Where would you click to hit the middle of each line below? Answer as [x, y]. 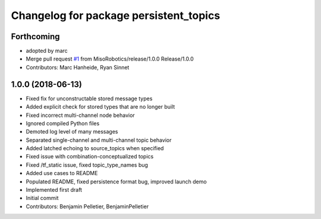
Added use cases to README [62, 173]
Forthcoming [35, 36]
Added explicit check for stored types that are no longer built [100, 107]
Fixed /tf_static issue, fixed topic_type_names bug [87, 165]
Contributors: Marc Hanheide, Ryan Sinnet [78, 67]
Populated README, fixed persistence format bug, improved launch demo [117, 182]
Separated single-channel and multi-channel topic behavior [99, 140]
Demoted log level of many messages [72, 132]
